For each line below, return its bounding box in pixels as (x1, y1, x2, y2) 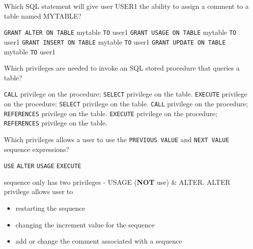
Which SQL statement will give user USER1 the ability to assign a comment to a (4, 1, 249, 11)
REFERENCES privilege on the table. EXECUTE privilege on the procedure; (4, 108, 218, 118)
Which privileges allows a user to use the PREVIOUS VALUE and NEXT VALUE (4, 134, 229, 144)
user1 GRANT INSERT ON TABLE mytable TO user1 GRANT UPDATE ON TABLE (4, 36, 226, 47)
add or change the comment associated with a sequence (15, 236, 182, 246)
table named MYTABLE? (4, 10, 82, 21)
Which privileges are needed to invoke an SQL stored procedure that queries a (4, 63, 240, 73)
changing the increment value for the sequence (15, 219, 155, 229)
